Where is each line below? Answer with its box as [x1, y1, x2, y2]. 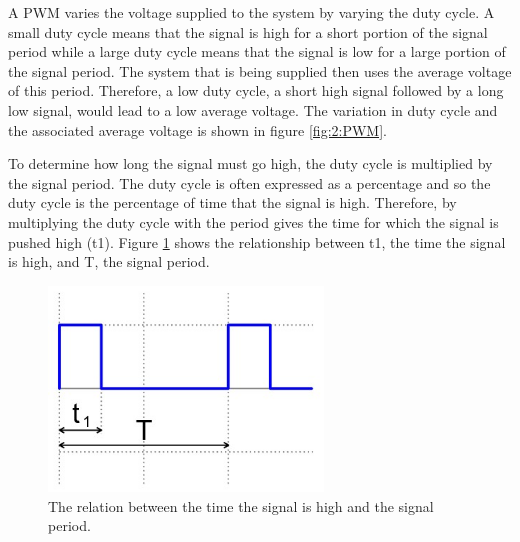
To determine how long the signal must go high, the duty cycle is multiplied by [8, 153, 493, 174]
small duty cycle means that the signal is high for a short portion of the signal [8, 21, 488, 42]
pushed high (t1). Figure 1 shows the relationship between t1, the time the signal [8, 231, 506, 252]
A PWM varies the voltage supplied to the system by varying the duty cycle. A [8, 2, 495, 22]
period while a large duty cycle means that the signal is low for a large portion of [8, 41, 506, 62]
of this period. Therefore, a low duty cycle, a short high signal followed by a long [8, 80, 504, 101]
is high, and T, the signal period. [8, 251, 210, 272]
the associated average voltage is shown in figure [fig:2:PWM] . [8, 119, 387, 140]
